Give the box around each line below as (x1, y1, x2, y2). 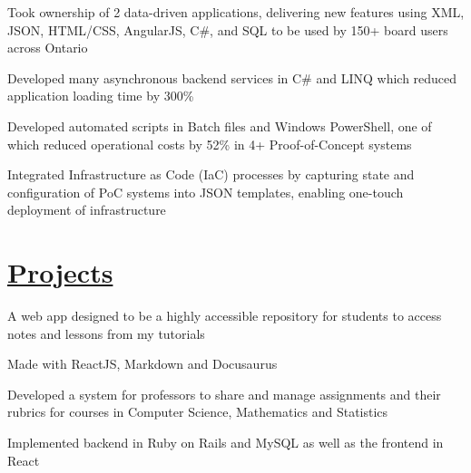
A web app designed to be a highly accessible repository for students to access (7, 306, 442, 325)
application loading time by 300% (7, 86, 194, 105)
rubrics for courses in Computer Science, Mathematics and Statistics (7, 402, 388, 421)
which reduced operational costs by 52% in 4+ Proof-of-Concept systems (7, 134, 412, 153)
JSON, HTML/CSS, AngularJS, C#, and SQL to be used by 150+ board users (7, 20, 448, 39)
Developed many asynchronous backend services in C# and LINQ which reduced (7, 68, 457, 87)
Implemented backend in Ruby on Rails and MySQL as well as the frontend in (7, 433, 444, 452)
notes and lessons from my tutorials (7, 323, 205, 343)
